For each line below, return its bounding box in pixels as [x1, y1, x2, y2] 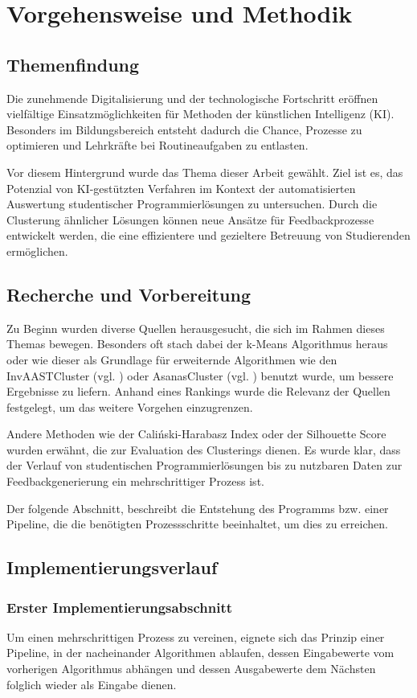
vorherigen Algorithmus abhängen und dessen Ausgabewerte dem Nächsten [6, 660, 376, 677]
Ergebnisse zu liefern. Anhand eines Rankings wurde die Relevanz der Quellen [6, 383, 390, 400]
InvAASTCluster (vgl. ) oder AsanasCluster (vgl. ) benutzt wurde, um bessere [6, 367, 394, 384]
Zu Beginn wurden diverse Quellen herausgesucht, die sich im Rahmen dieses [6, 319, 385, 336]
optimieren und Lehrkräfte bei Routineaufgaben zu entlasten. [6, 137, 309, 154]
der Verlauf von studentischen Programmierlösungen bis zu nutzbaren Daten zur [6, 457, 403, 474]
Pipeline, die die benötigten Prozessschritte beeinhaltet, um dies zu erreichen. [6, 515, 388, 532]
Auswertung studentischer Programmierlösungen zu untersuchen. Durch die [6, 195, 378, 212]
